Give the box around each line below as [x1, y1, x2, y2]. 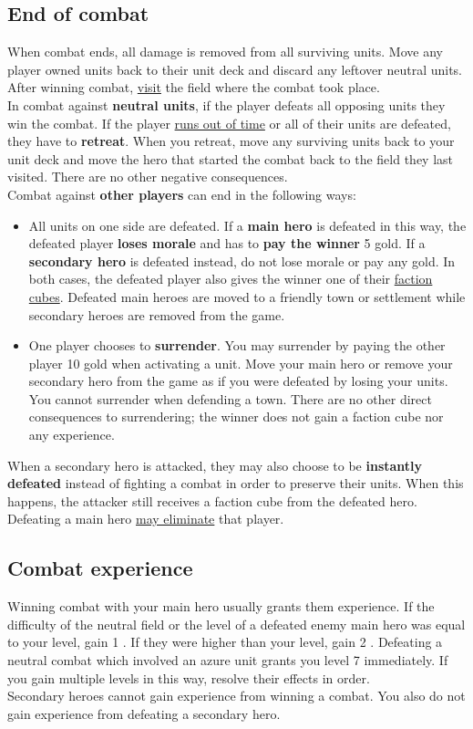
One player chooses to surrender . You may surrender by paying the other [28, 336, 446, 355]
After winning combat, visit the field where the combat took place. [7, 78, 380, 97]
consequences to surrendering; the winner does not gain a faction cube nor [28, 407, 444, 426]
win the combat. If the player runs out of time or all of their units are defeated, [7, 113, 451, 132]
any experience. [28, 425, 115, 444]
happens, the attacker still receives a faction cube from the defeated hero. [7, 491, 417, 510]
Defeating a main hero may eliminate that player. [7, 509, 284, 528]
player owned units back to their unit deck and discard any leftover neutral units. [7, 59, 463, 78]
